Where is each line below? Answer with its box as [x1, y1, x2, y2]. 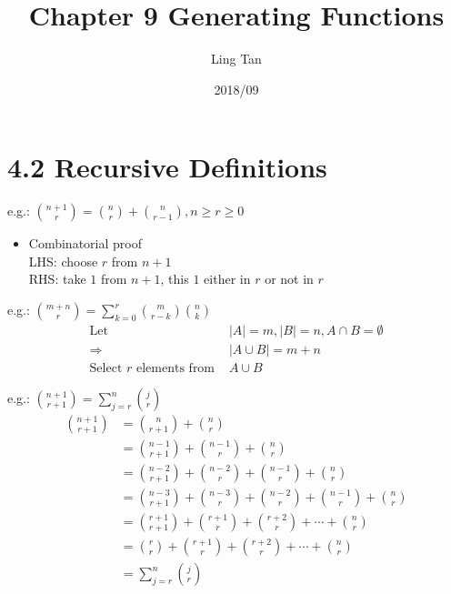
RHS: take [28, 269, 86, 288]
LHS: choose [28, 251, 98, 270]
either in [204, 269, 251, 288]
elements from [136, 362, 215, 376]
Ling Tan [211, 49, 262, 68]
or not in [265, 269, 314, 288]
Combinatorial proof [28, 234, 142, 253]
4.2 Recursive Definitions [7, 148, 327, 186]
